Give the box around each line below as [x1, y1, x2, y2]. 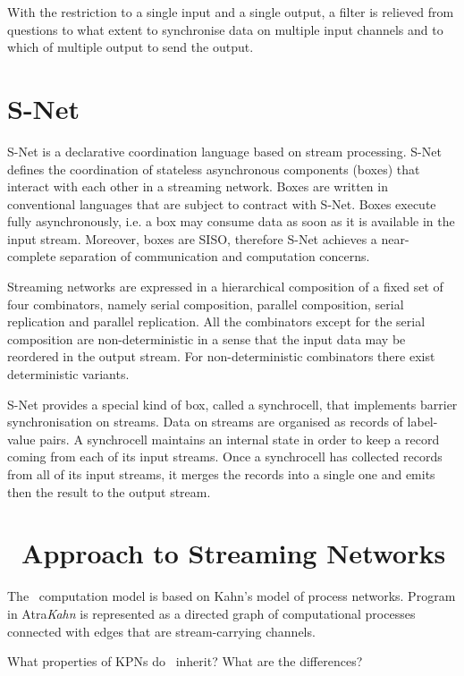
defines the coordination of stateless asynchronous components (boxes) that [7, 159, 420, 178]
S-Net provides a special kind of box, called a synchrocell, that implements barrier [7, 394, 458, 413]
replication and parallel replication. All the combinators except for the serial [7, 312, 426, 331]
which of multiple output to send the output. [7, 38, 254, 56]
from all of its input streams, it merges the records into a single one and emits [7, 465, 435, 483]
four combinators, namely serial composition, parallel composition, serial [7, 294, 404, 313]
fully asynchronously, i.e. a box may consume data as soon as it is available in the [7, 212, 455, 231]
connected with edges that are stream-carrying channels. [7, 621, 316, 640]
